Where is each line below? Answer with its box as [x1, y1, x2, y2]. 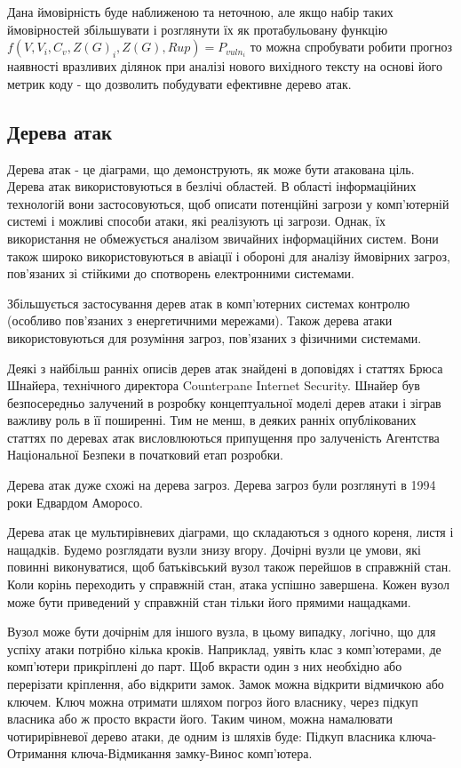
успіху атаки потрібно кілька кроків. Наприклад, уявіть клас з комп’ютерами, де [7, 639, 441, 658]
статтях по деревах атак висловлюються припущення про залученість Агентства [7, 428, 440, 446]
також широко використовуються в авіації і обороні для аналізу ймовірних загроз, [7, 246, 450, 265]
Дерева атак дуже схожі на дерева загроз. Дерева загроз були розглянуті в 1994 [7, 476, 436, 494]
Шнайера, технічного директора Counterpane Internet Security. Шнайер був [7, 376, 420, 395]
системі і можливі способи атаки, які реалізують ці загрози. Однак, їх [7, 212, 385, 230]
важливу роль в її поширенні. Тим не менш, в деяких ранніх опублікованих [7, 411, 417, 429]
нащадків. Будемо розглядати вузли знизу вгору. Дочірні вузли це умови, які [7, 540, 421, 558]
